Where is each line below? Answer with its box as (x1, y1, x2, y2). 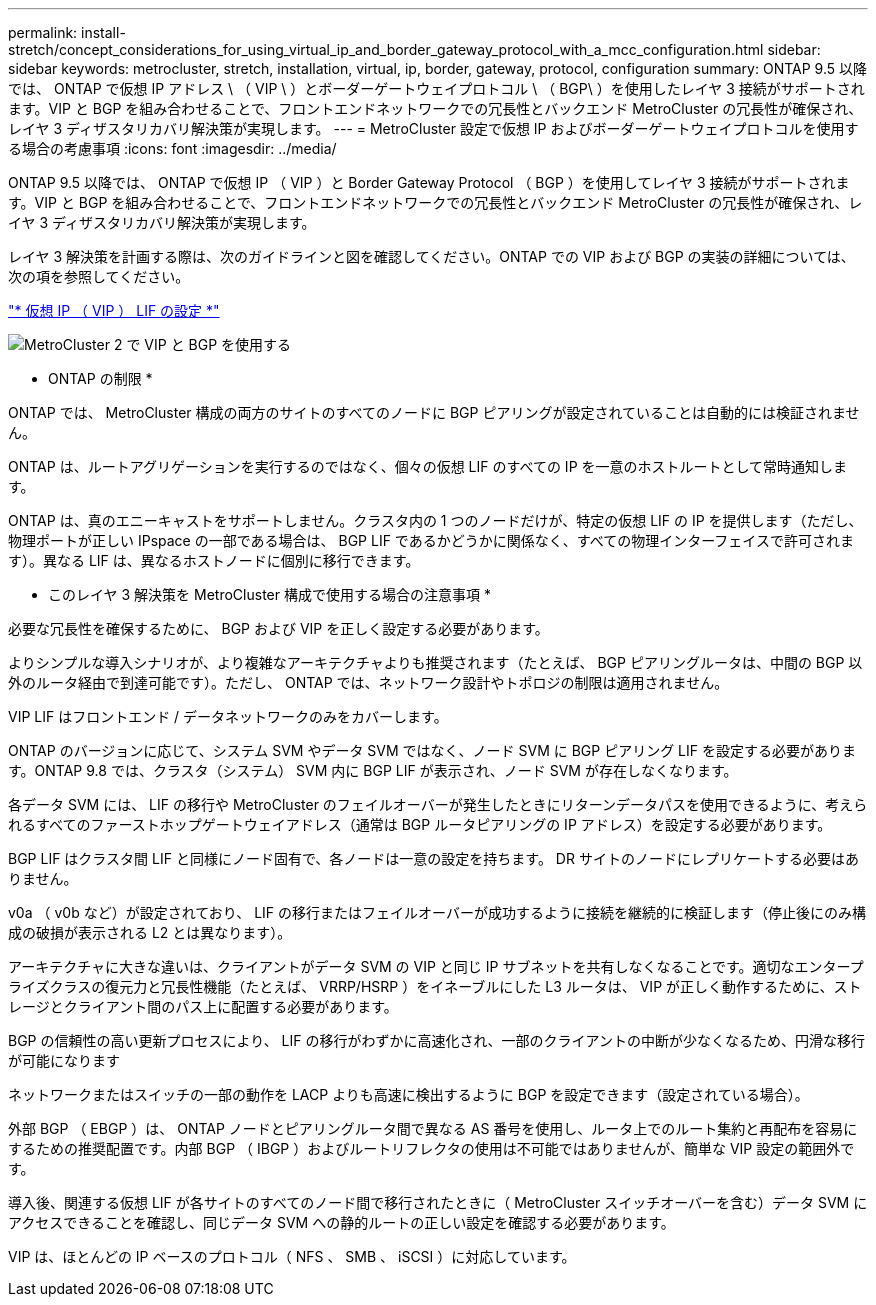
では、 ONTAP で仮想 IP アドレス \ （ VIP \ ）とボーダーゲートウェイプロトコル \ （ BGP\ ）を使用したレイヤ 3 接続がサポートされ (8, 80, 865, 97)
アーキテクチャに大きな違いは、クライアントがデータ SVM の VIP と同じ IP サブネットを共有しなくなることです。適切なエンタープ (8, 958, 864, 975)
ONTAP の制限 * (48, 370, 153, 387)
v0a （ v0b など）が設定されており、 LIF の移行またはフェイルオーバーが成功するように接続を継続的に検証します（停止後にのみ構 (8, 904, 866, 921)
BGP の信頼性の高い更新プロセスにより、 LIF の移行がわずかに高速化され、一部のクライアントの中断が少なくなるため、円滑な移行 (8, 1032, 866, 1049)
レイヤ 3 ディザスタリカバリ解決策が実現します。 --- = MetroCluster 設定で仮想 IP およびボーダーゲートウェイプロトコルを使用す (8, 120, 859, 137)
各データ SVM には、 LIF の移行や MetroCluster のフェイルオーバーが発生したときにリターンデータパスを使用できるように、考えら (8, 796, 868, 813)
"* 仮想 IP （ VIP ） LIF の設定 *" (8, 302, 220, 319)
